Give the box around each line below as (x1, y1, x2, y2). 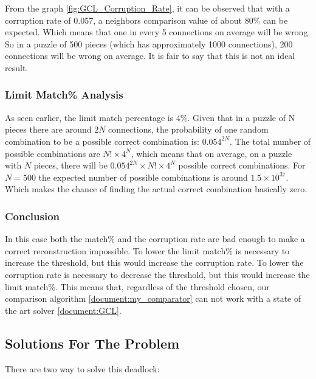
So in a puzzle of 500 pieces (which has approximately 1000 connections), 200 (5, 37, 293, 50)
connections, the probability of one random (108, 123, 269, 136)
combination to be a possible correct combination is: (5, 134, 199, 147)
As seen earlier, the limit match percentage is (5, 111, 174, 123)
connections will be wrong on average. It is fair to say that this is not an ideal (5, 49, 295, 62)
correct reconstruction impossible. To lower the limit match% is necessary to (5, 244, 290, 257)
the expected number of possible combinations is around (38, 170, 248, 183)
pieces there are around (5, 123, 92, 136)
